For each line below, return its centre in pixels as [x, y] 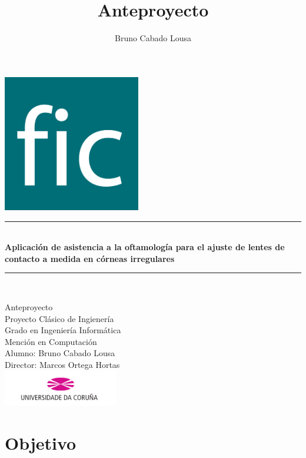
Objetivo [41, 443]
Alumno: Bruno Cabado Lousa [60, 353]
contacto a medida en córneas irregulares [90, 258]
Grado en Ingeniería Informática [63, 330]
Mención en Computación [51, 341]
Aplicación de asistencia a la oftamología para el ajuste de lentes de [145, 247]
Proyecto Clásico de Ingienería [59, 318]
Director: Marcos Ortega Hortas [62, 364]
